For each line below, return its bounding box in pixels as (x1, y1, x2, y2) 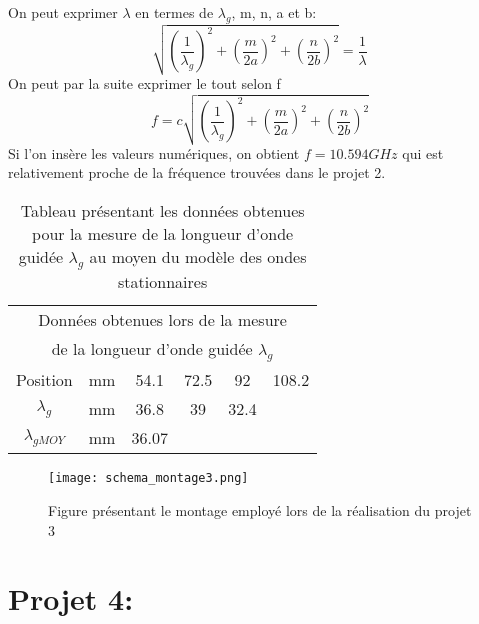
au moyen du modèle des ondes (89, 244, 307, 268)
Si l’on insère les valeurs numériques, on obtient (8, 142, 300, 163)
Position (16, 368, 73, 392)
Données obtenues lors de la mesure (38, 308, 287, 332)
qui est (402, 142, 444, 163)
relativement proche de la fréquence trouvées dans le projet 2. (8, 162, 386, 183)
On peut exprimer (8, 2, 118, 22)
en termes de (135, 2, 214, 22)
